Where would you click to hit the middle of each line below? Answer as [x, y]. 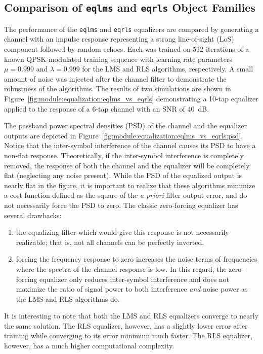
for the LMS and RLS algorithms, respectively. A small [168, 69]
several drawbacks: [33, 215]
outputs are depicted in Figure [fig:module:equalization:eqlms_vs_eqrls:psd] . [124, 135]
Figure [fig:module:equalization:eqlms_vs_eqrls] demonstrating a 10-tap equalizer [131, 98]
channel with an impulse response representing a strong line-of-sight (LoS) [119, 39]
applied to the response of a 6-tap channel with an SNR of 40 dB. [107, 108]
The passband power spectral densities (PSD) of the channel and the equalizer [126, 126]
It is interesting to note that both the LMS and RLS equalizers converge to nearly [131, 316]
